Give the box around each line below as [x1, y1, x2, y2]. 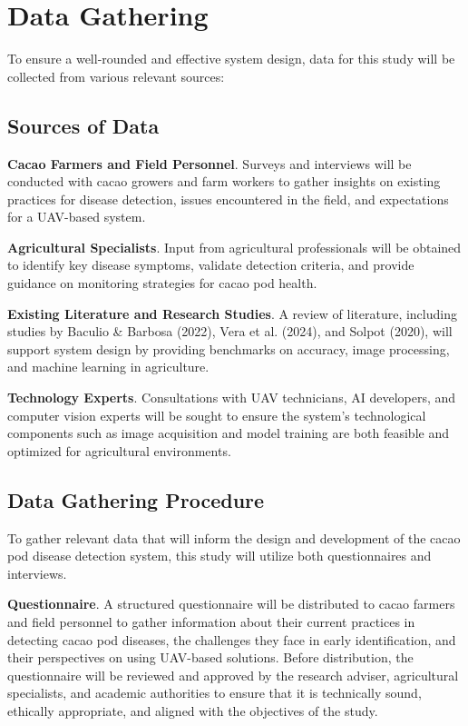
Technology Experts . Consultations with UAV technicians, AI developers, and [7, 388, 456, 407]
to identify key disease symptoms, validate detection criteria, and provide [7, 255, 414, 274]
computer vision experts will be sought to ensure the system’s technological [7, 405, 426, 424]
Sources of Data [7, 111, 160, 139]
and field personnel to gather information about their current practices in [7, 612, 415, 631]
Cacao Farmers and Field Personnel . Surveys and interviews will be [7, 154, 412, 173]
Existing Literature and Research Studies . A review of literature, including [7, 303, 457, 323]
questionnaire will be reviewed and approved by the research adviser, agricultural [7, 665, 459, 684]
